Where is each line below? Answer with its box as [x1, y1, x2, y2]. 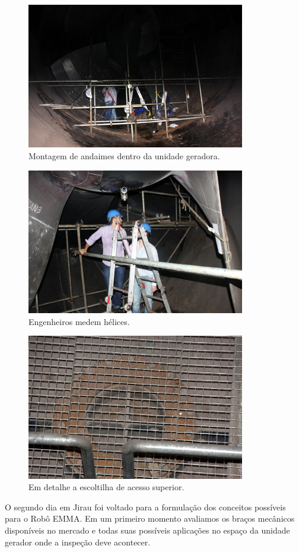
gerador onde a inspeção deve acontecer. [5, 535, 151, 548]
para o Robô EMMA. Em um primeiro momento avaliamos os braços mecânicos [5, 512, 295, 525]
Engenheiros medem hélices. [28, 315, 130, 327]
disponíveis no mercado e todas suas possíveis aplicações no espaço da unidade [5, 524, 290, 537]
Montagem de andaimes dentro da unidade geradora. [28, 150, 220, 162]
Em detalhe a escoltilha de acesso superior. [28, 481, 185, 493]
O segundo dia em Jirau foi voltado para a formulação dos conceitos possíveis [5, 500, 286, 513]
